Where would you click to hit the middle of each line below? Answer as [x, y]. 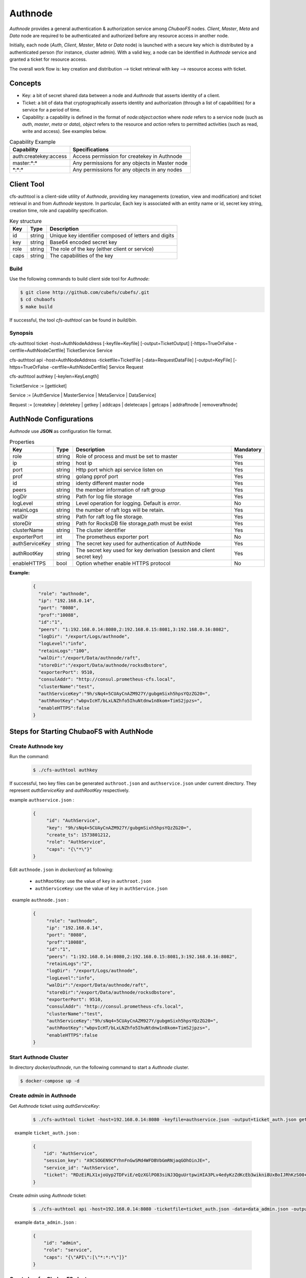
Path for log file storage [104, 497]
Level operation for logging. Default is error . [128, 504]
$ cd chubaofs [38, 300]
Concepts [25, 84]
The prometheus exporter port [112, 537]
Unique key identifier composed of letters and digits [112, 236]
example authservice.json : [42, 800]
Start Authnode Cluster [39, 1057]
